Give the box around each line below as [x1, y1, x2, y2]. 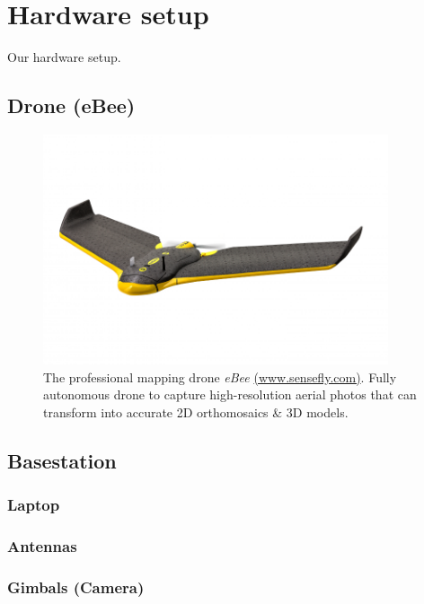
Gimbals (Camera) [7, 575, 145, 598]
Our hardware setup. [7, 48, 121, 66]
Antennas [7, 534, 77, 556]
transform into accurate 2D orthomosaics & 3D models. [43, 402, 349, 421]
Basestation [7, 446, 117, 474]
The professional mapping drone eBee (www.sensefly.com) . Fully [43, 367, 397, 386]
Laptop [7, 494, 60, 515]
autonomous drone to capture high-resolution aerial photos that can [43, 385, 417, 404]
